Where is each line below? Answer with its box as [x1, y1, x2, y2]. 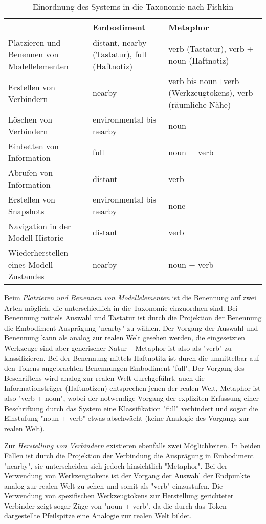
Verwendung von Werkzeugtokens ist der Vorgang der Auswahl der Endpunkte [4, 470, 250, 481]
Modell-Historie [8, 232, 64, 244]
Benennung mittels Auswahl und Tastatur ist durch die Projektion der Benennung [4, 312, 262, 323]
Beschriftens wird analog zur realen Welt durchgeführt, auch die [4, 372, 205, 383]
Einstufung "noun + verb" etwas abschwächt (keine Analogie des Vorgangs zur [4, 413, 249, 424]
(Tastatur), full [93, 48, 147, 60]
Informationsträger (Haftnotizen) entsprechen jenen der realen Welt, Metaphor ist [4, 382, 261, 393]
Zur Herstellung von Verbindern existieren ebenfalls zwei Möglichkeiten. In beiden [4, 440, 261, 451]
